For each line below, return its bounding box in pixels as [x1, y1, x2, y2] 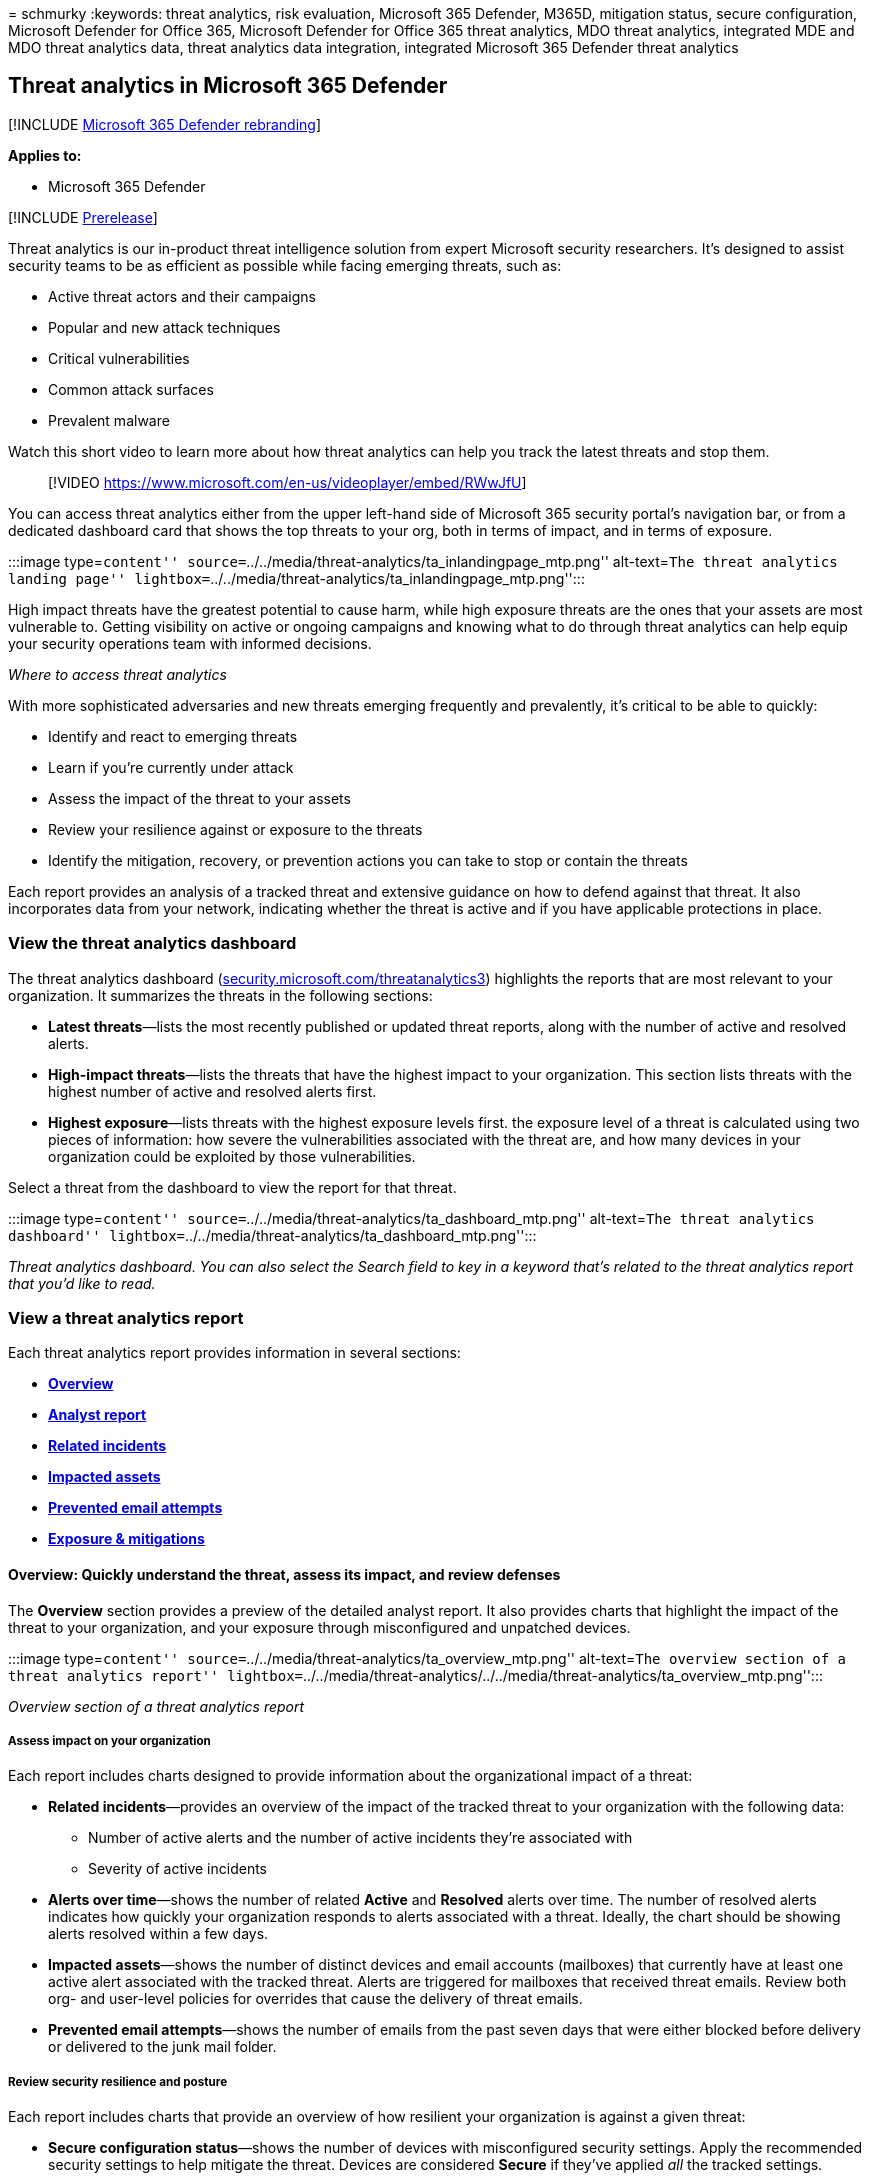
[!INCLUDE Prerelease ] [8, 208, 158, 226]
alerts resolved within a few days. [48, 1925, 269, 1943]
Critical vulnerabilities [48, 349, 190, 367]
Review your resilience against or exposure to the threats [48, 820, 423, 838]
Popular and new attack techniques [48, 318, 281, 336]
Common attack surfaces [48, 380, 214, 398]
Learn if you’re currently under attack [48, 758, 294, 776]
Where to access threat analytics [8, 665, 227, 683]
